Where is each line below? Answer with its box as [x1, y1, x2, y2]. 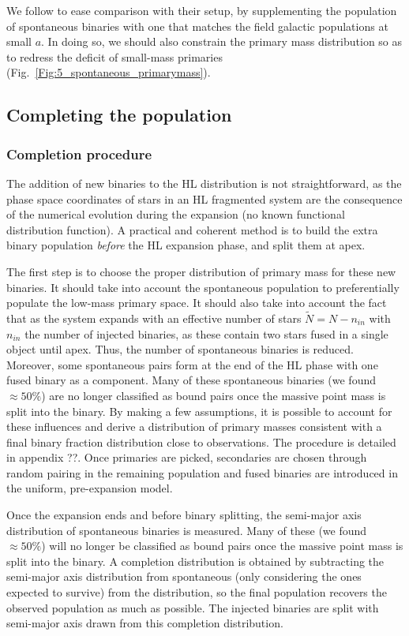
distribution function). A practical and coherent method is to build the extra [6, 221, 378, 238]
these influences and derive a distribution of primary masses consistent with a [6, 418, 382, 435]
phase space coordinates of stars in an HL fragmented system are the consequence [6, 190, 403, 207]
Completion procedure [6, 144, 152, 163]
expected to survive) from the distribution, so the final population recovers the [6, 584, 387, 600]
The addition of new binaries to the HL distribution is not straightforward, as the [6, 174, 402, 191]
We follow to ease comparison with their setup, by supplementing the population [6, 2, 397, 18]
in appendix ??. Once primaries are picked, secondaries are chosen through [6, 449, 367, 466]
